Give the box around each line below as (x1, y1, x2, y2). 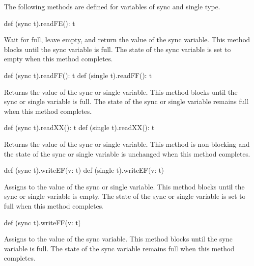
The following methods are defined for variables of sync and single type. (4, 1, 220, 11)
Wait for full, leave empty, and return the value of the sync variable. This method (4, 34, 250, 45)
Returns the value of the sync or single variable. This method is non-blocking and (4, 138, 250, 149)
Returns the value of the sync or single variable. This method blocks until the (4, 86, 238, 97)
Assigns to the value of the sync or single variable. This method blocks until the (4, 181, 245, 191)
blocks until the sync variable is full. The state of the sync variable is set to (4, 44, 231, 54)
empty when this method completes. (4, 53, 113, 64)
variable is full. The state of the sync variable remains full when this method (4, 243, 235, 253)
